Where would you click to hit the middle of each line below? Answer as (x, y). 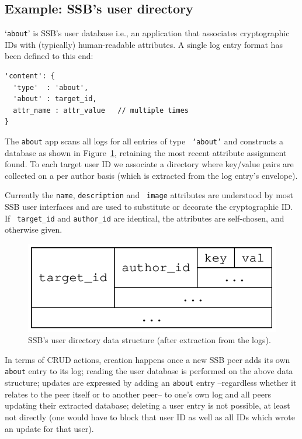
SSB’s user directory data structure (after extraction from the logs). (150, 340)
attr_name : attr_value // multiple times (101, 110)
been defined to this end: (49, 56)
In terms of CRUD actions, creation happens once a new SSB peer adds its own (147, 359)
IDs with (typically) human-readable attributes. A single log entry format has (144, 44)
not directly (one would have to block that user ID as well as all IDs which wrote (150, 416)
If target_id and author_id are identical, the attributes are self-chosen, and (145, 218)
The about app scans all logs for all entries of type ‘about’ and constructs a (144, 141)
